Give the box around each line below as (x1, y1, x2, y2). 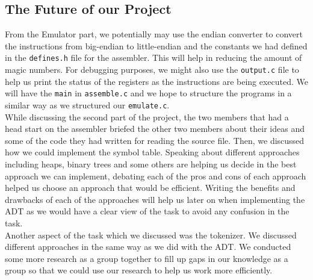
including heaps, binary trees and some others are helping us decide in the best (5, 157, 297, 170)
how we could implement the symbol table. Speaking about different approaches (5, 146, 300, 158)
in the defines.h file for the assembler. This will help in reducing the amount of (5, 51, 302, 64)
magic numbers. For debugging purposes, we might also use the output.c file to (5, 63, 299, 76)
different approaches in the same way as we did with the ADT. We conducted (5, 240, 291, 253)
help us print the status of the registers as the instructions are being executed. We (5, 75, 309, 87)
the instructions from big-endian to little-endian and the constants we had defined (5, 39, 308, 52)
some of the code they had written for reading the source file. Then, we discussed (5, 134, 305, 146)
